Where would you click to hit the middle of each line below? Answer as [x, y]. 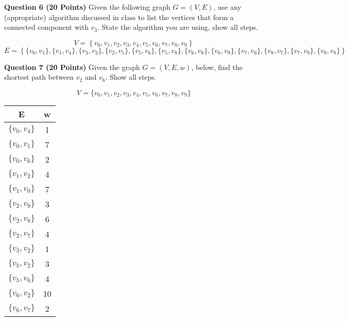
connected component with [47, 27]
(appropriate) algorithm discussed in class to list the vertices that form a [119, 17]
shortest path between [39, 77]
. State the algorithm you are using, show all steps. [178, 27]
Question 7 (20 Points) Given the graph [72, 67]
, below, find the [217, 67]
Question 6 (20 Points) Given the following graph [87, 7]
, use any [228, 7]
